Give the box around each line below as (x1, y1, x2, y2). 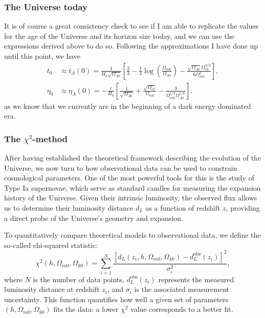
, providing (226, 202, 260, 213)
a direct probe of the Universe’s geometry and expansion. (4, 212, 183, 223)
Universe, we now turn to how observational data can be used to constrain (4, 162, 237, 173)
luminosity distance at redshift (4, 284, 100, 294)
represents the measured (158, 274, 234, 284)
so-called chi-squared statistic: (4, 239, 98, 250)
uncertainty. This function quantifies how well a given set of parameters (4, 293, 229, 304)
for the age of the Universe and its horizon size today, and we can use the (4, 30, 234, 41)
